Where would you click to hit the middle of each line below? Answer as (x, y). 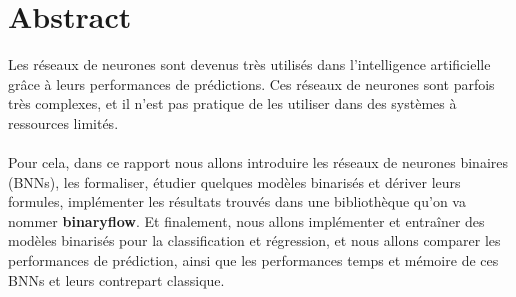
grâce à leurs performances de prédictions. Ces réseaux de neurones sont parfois (251, 83)
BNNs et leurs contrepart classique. (116, 279)
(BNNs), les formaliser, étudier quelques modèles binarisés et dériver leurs (234, 181)
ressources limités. (63, 122)
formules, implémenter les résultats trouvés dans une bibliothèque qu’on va (237, 201)
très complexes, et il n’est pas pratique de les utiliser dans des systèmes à (232, 103)
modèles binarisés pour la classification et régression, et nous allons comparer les (254, 240)
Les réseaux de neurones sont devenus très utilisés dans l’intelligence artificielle (249, 64)
